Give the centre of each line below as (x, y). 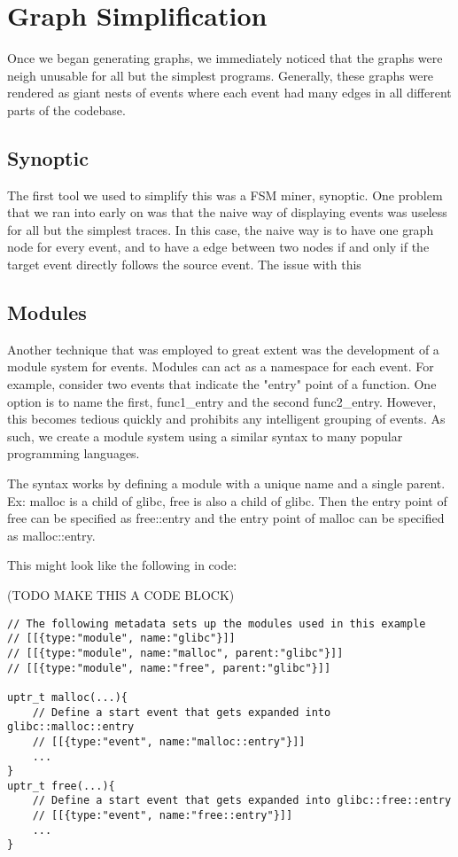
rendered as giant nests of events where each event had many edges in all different (229, 93)
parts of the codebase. (66, 109)
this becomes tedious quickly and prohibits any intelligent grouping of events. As (226, 419)
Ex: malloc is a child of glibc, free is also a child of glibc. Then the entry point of (227, 500)
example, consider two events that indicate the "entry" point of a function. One (222, 384)
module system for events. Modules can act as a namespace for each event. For (221, 366)
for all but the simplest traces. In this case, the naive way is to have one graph (221, 229)
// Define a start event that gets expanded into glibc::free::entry (242, 801)
